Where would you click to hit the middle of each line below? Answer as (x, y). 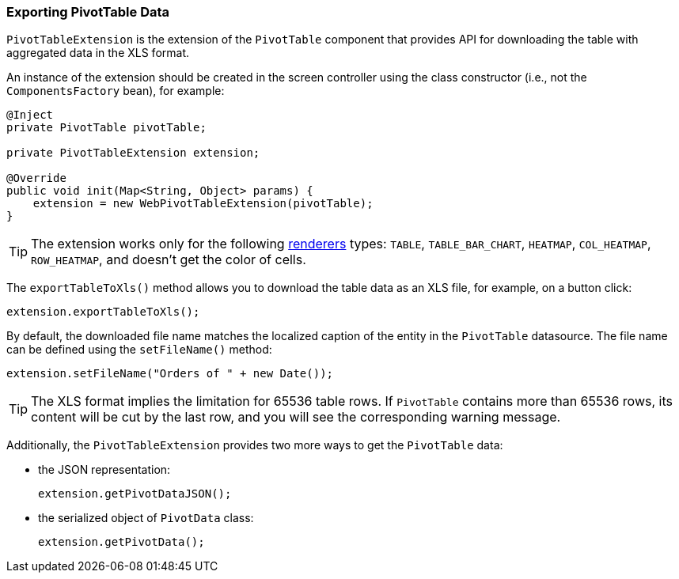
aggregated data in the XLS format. (98, 53)
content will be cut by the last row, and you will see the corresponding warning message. (296, 417)
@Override (36, 178)
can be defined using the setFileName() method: (139, 350)
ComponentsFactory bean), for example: (116, 91)
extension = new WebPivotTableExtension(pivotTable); (203, 204)
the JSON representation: (104, 470)
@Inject (30, 115)
